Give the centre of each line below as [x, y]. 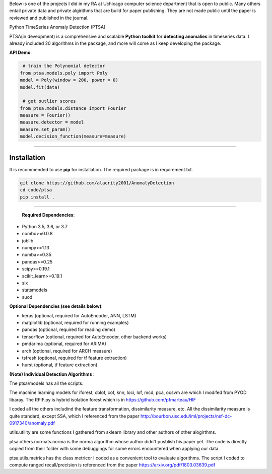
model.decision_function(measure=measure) [73, 137]
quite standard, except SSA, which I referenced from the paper [74, 416]
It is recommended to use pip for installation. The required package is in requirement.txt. [101, 169]
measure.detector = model [52, 122]
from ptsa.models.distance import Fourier [73, 108]
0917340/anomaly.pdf [32, 423]
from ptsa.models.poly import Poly [64, 73]
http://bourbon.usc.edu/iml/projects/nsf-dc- [186, 416]
